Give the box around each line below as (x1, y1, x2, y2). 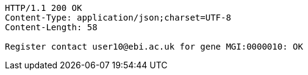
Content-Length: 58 (5, 22, 98, 32)
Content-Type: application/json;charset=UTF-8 (5, 13, 231, 22)
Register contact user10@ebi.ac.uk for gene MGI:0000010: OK (5, 42, 303, 51)
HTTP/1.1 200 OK (5, 3, 82, 13)
